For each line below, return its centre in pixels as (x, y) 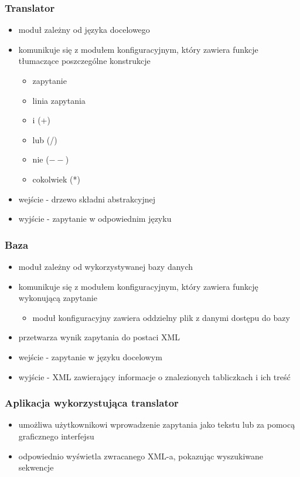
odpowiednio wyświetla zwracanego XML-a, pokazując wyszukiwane (141, 456)
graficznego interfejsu (56, 436)
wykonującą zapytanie (58, 298)
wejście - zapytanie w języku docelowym (90, 356)
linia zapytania (59, 100)
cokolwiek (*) (56, 179)
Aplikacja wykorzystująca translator (92, 403)
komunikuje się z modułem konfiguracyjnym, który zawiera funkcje (138, 49)
